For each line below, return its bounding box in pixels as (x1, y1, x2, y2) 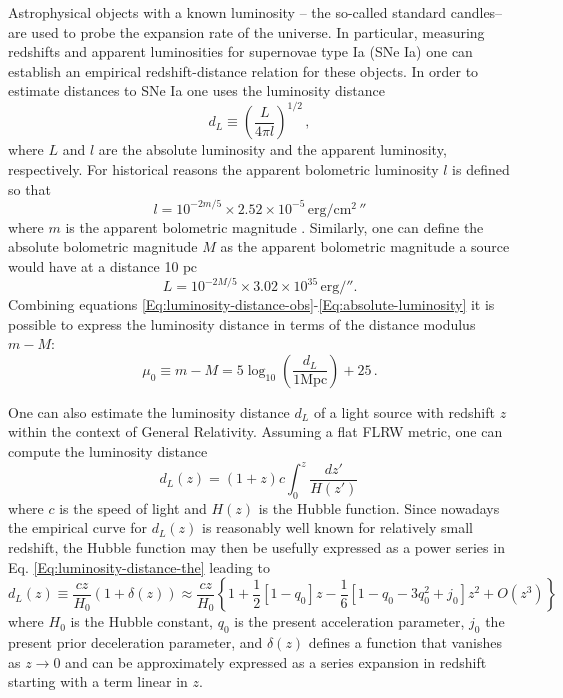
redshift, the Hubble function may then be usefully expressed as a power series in (8, 537, 505, 558)
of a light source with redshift (313, 401, 495, 422)
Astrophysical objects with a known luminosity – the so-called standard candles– (8, 2, 503, 22)
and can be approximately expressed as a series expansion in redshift (65, 651, 487, 672)
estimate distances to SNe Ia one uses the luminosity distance (8, 80, 385, 101)
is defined (452, 159, 510, 180)
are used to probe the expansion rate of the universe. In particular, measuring (8, 21, 485, 42)
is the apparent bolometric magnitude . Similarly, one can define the (65, 216, 484, 237)
